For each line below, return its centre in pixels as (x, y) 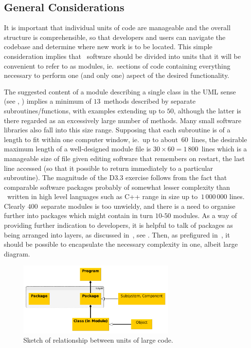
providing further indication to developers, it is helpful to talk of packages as (118, 225)
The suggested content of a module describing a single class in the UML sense (120, 91)
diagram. (17, 253)
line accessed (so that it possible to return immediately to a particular (108, 168)
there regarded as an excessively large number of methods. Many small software (123, 120)
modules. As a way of (205, 215)
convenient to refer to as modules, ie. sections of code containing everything (117, 65)
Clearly (15, 206)
